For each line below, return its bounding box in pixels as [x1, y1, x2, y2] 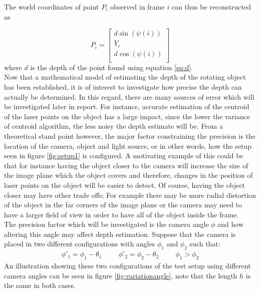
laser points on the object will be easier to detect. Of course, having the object [4, 179, 245, 190]
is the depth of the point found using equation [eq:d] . [30, 62, 193, 72]
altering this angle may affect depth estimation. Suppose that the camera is [4, 228, 236, 239]
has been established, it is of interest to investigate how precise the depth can [4, 81, 242, 92]
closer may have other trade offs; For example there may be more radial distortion [4, 189, 256, 200]
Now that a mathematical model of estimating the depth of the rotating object [4, 72, 246, 82]
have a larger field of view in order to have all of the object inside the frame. [4, 209, 239, 219]
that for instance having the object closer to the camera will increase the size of [4, 160, 248, 170]
